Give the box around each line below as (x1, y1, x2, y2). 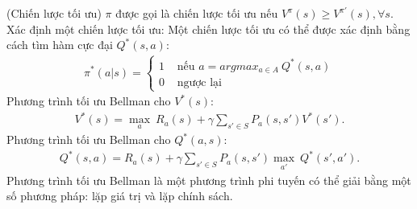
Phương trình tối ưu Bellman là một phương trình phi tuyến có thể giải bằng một (6, 171, 411, 188)
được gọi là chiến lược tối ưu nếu (115, 5, 278, 21)
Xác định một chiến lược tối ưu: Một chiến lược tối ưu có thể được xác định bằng (6, 20, 411, 37)
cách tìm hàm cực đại (6, 36, 113, 53)
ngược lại (177, 77, 222, 89)
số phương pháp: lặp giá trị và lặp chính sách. (6, 187, 233, 204)
